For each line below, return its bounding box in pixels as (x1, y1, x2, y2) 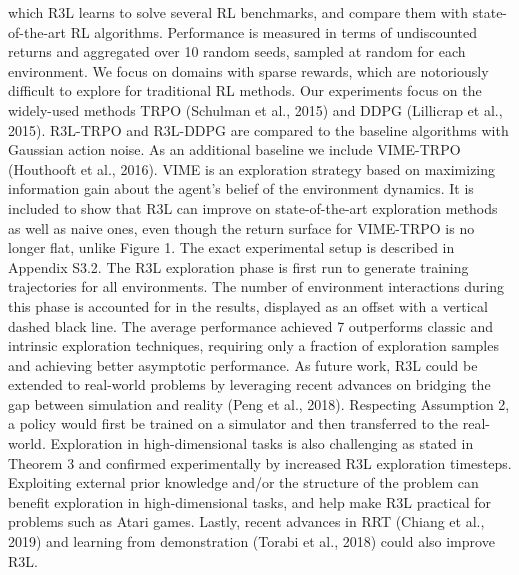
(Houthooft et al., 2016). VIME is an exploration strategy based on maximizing (8, 158, 496, 179)
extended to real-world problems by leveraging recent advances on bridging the (8, 374, 491, 395)
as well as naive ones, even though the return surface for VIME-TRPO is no (8, 217, 475, 238)
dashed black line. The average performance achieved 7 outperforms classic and (8, 315, 494, 336)
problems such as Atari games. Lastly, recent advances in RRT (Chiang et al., (8, 511, 485, 532)
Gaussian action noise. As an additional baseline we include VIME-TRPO (8, 139, 461, 160)
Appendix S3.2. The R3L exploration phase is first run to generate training (8, 256, 469, 277)
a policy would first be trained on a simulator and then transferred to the (8, 413, 459, 434)
